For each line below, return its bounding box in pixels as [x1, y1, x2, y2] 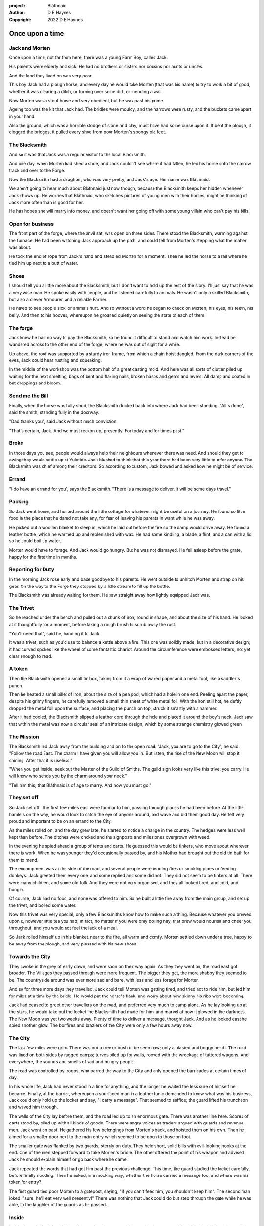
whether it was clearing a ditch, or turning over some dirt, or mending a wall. [9, 88, 163, 94]
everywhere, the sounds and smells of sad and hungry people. [9, 1059, 135, 1065]
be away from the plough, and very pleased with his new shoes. [9, 941, 138, 946]
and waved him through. [9, 1104, 58, 1110]
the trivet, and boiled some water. [9, 902, 77, 908]
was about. [9, 244, 32, 250]
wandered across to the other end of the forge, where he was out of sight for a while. [9, 341, 181, 348]
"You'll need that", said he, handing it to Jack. [9, 630, 101, 636]
